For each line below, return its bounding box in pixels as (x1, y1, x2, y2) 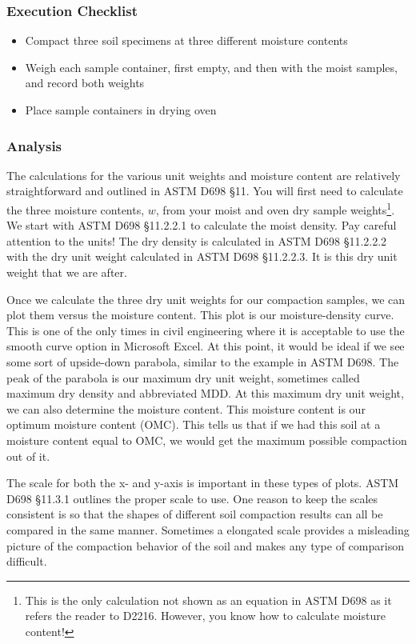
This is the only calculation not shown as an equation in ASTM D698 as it (25, 591, 392, 608)
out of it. (6, 447, 50, 464)
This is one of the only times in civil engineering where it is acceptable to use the (6, 322, 405, 338)
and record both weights (25, 74, 145, 91)
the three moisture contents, (6, 201, 145, 218)
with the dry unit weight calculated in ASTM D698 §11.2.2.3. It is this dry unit (6, 248, 398, 265)
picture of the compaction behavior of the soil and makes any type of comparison (6, 537, 404, 554)
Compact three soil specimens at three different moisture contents (25, 32, 348, 49)
